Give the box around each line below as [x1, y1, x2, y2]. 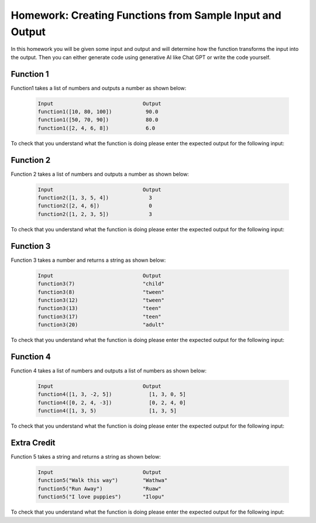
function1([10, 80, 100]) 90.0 [37, 108, 159, 115]
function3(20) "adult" [37, 322, 165, 328]
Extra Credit [11, 437, 56, 447]
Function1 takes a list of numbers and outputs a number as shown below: [11, 84, 187, 91]
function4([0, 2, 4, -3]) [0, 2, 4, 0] [37, 399, 187, 406]
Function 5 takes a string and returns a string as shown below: [11, 453, 161, 460]
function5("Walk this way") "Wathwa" [37, 477, 168, 484]
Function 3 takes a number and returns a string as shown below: [11, 257, 166, 264]
